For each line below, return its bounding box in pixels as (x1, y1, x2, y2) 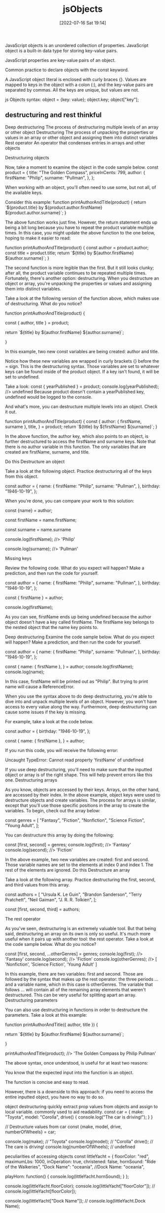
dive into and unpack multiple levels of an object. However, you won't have (5, 699, 157, 704)
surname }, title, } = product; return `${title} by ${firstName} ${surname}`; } (5, 423, 158, 429)
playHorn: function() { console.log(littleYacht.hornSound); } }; (5, 1173, 129, 1179)
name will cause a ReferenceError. (5, 684, 75, 690)
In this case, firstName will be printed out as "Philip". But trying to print (5, 678, 148, 684)
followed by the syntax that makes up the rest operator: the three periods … (5, 976, 159, 982)
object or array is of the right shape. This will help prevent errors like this (5, 772, 153, 778)
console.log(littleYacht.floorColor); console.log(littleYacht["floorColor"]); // (5, 1183, 155, 1189)
